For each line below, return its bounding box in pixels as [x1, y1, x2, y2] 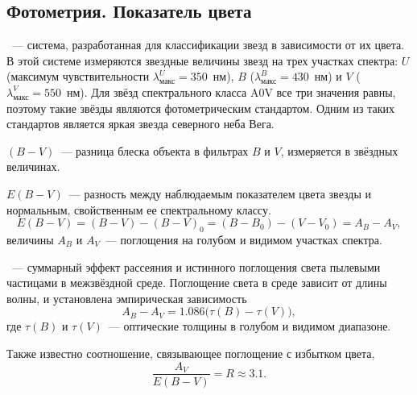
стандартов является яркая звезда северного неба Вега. [6, 115, 275, 132]
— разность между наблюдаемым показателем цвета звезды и [68, 185, 371, 202]
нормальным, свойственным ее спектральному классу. [6, 201, 271, 218]
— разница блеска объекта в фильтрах [60, 142, 249, 159]
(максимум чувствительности [6, 68, 150, 85]
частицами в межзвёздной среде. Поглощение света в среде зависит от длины [6, 274, 387, 291]
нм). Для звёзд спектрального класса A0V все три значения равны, [66, 83, 396, 100]
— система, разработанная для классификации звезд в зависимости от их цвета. [11, 36, 405, 53]
